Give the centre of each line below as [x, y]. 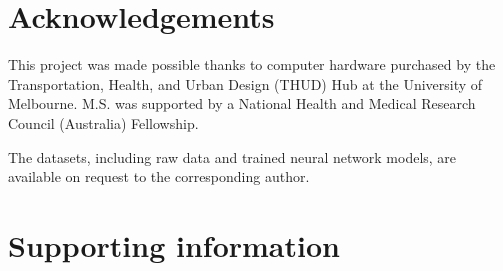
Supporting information [174, 244]
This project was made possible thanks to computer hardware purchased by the [252, 64]
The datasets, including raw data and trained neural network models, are [232, 156]
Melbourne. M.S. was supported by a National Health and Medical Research [242, 103]
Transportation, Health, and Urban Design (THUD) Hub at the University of [245, 83]
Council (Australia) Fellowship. [103, 122]
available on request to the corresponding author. [159, 176]
